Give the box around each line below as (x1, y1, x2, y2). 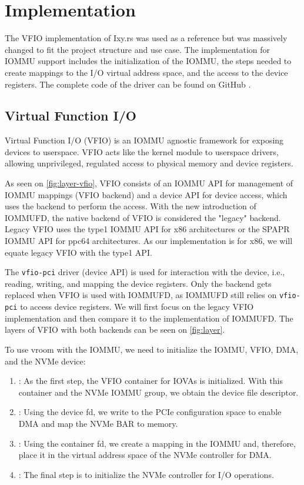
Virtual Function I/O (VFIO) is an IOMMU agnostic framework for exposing (5, 134, 284, 146)
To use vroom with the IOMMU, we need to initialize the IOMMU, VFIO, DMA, (5, 343, 299, 355)
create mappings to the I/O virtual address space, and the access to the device (5, 66, 288, 78)
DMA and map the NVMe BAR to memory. (18, 417, 178, 429)
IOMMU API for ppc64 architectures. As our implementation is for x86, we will (5, 235, 293, 247)
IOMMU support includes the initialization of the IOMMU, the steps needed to (5, 55, 292, 67)
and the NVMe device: (5, 354, 86, 367)
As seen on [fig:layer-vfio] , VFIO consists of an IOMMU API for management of (5, 177, 293, 189)
